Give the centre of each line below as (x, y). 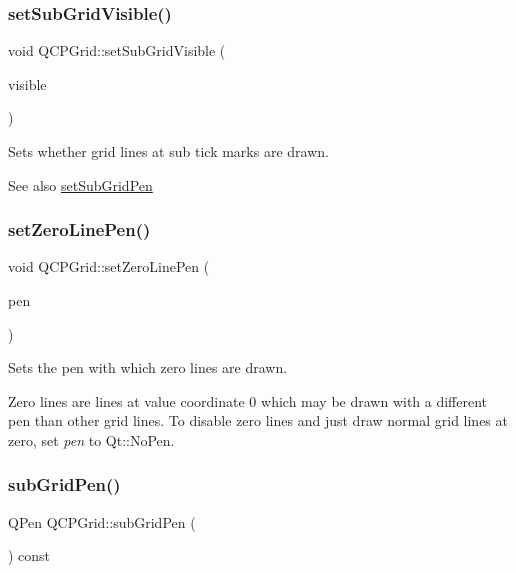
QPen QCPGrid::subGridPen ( (102, 521)
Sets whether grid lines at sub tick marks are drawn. (168, 151)
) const (29, 555)
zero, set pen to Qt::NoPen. (91, 439)
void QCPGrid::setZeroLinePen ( (109, 266)
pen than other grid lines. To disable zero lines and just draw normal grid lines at (258, 420)
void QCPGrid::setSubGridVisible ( (117, 50)
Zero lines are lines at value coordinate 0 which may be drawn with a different (248, 400)
